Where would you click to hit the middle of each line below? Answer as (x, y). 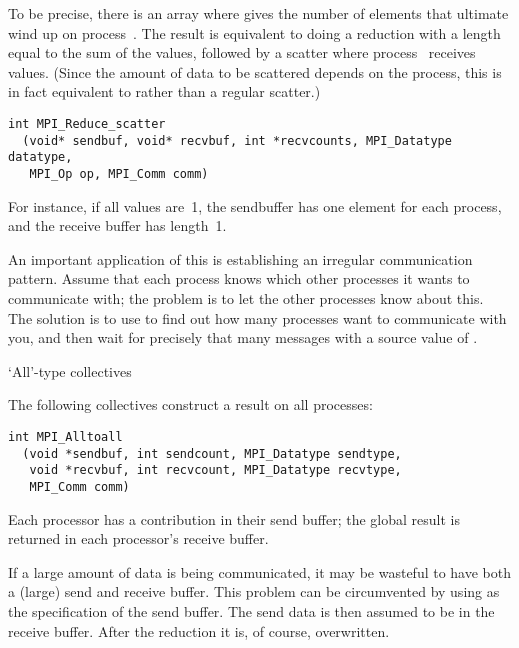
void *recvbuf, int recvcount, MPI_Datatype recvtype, (215, 470)
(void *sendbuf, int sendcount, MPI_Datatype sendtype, (212, 453)
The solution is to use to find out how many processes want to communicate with (257, 317)
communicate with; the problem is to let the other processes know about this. (246, 297)
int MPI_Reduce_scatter (87, 123)
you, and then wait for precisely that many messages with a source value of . (243, 337)
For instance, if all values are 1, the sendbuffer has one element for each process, (255, 205)
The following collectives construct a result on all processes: (190, 404)
